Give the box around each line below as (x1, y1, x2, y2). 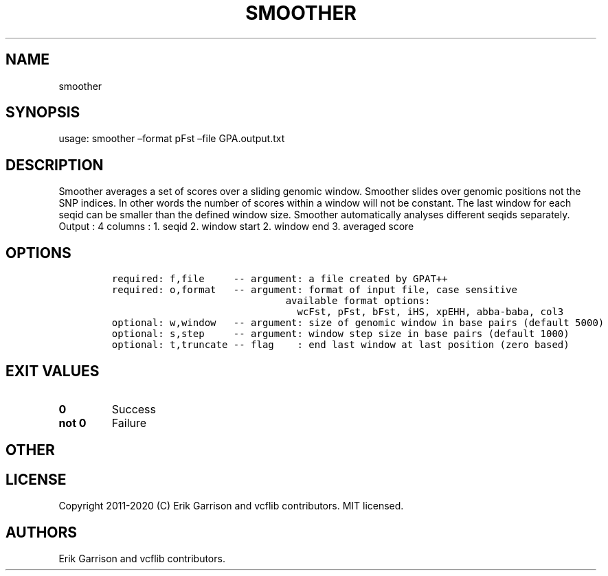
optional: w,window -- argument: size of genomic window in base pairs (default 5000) (111, 317, 605, 329)
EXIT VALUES (5, 362, 100, 380)
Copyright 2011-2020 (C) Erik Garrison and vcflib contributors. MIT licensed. (58, 500, 404, 512)
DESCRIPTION (5, 156, 104, 174)
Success (111, 402, 157, 416)
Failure (111, 415, 147, 430)
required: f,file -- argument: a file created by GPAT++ (111, 273, 448, 285)
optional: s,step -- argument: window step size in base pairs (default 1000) (111, 328, 570, 340)
